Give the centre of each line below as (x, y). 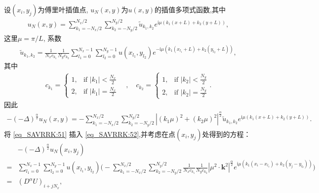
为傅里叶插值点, (63, 9)
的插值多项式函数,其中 (190, 9)
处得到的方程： (226, 134)
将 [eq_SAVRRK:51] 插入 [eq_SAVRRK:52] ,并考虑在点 (90, 134)
